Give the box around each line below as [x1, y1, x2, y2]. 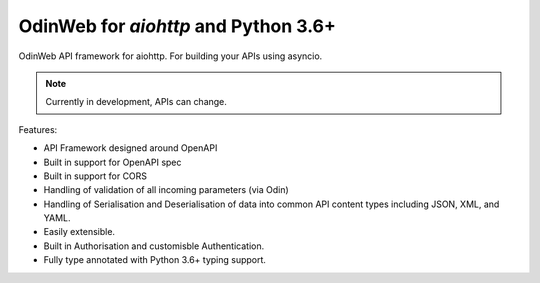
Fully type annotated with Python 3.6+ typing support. [43, 254, 267, 266]
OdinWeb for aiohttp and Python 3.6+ [18, 15, 337, 37]
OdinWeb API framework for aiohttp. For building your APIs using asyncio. [18, 50, 323, 62]
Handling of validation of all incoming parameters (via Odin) [43, 184, 289, 196]
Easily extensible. [43, 226, 115, 238]
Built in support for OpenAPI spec [43, 156, 182, 168]
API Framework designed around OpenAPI [43, 142, 218, 154]
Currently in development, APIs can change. [45, 96, 227, 108]
